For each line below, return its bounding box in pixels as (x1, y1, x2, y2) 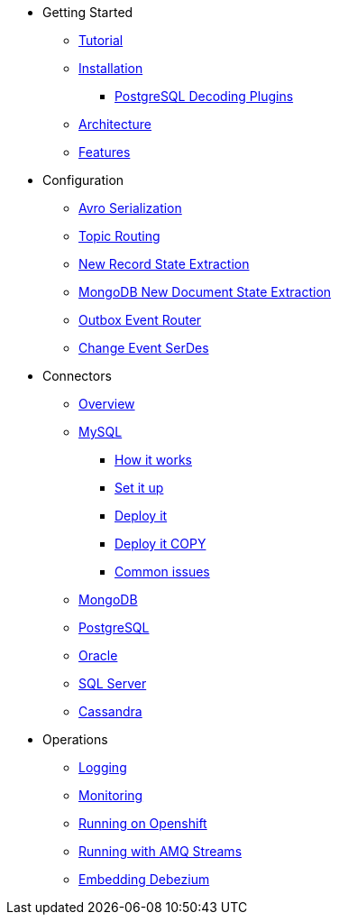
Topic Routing (78, 228, 160, 244)
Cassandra (78, 704, 142, 719)
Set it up (115, 480, 164, 495)
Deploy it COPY (115, 536, 206, 551)
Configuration (42, 172, 124, 188)
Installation (78, 60, 143, 76)
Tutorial (78, 32, 124, 48)
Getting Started (42, 5, 133, 20)
